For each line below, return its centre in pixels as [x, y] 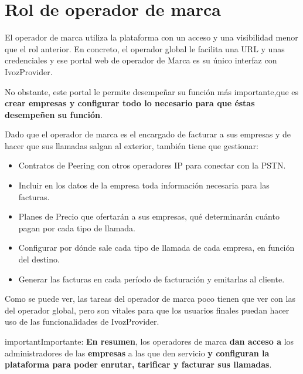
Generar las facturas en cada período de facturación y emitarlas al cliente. [151, 279]
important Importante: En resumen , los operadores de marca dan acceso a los [149, 341]
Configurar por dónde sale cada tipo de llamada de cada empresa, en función [156, 247]
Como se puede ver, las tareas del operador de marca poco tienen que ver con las [150, 299]
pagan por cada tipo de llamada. [77, 228]
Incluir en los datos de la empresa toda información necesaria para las [144, 185]
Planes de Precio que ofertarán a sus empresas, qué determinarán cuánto [149, 216]
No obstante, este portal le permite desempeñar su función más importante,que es [152, 91]
